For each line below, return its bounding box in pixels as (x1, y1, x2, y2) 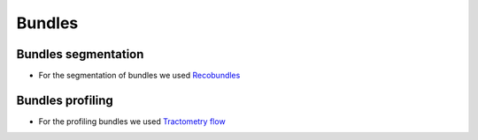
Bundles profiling (16, 92, 114, 107)
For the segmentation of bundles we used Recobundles (38, 70, 241, 81)
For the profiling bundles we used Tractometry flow (38, 115, 226, 127)
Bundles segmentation (16, 47, 144, 62)
